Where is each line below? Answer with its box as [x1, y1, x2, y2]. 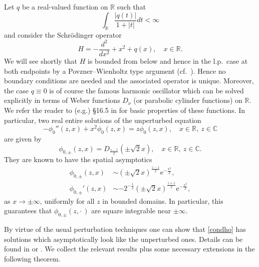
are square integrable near [91, 205, 171, 216]
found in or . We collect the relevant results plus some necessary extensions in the [4, 243, 255, 254]
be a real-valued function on [22, 2, 108, 12]
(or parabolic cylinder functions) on [133, 95, 242, 105]
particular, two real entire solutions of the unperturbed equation [4, 114, 201, 125]
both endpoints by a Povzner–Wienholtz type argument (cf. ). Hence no [4, 65, 226, 76]
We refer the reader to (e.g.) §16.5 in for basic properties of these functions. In [4, 104, 245, 115]
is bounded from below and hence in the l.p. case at [87, 56, 248, 66]
